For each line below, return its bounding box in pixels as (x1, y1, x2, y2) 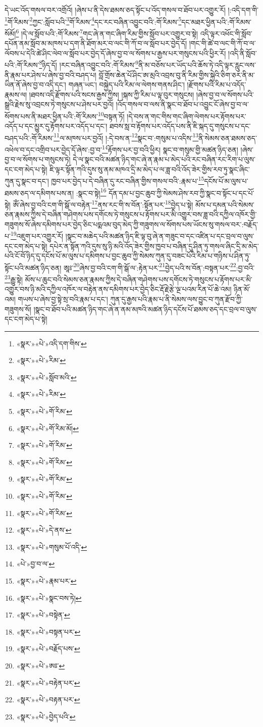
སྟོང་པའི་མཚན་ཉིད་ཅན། (5, 262, 62, 273)
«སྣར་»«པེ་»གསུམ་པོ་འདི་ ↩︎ (16, 541, 87, 552)
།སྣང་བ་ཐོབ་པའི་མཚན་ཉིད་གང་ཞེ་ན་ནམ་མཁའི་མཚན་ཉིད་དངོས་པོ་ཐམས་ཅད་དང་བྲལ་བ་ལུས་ (33, 303, 257, 314)
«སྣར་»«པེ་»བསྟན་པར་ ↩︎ (16, 626, 81, 637)
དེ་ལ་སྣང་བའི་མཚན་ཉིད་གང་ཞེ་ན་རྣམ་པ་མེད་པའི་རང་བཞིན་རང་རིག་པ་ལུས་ (73, 154, 255, 165)
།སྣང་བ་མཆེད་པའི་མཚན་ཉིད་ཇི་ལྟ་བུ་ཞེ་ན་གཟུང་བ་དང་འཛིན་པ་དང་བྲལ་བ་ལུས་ (65, 231, 254, 241)
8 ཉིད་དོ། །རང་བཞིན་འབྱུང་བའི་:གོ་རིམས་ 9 (39, 58, 139, 70)
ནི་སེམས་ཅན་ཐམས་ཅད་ (198, 132, 257, 143)
